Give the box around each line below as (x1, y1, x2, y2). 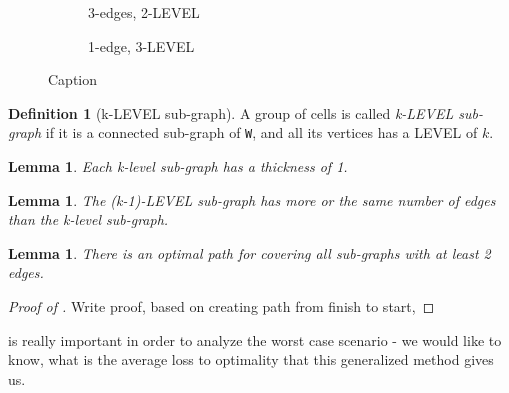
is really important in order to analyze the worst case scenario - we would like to (8, 329, 502, 350)
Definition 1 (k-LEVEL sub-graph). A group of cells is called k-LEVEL (8, 102, 454, 123)
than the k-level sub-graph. (8, 209, 169, 230)
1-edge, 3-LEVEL (88, 35, 195, 56)
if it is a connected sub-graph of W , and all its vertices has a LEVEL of (45, 122, 478, 143)
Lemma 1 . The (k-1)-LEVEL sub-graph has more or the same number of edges (8, 189, 496, 210)
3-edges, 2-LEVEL (88, 2, 200, 22)
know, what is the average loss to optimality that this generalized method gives (8, 349, 494, 370)
